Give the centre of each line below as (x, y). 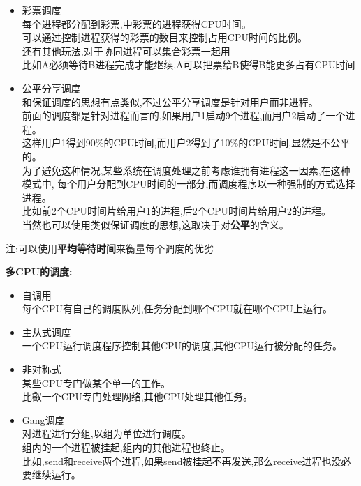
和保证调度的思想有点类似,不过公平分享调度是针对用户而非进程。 (170, 101)
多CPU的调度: (39, 272)
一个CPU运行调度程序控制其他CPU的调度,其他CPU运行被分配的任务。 (182, 345)
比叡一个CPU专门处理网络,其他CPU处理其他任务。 (137, 396)
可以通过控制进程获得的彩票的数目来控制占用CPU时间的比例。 (164, 37)
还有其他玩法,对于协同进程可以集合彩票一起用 (126, 51)
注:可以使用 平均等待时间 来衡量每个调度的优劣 (110, 248)
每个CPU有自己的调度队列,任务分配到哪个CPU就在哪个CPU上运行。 (177, 309)
